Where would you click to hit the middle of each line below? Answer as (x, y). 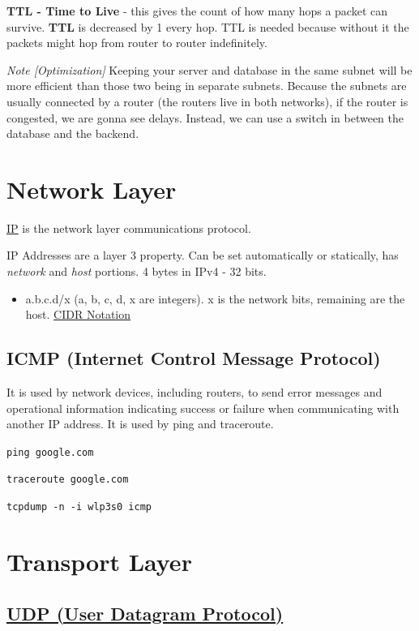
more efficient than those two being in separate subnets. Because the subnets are (207, 86)
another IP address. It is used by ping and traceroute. (140, 424)
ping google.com (50, 452)
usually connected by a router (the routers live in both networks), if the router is (207, 101)
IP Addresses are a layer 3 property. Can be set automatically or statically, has (203, 255)
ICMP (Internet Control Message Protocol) (194, 358)
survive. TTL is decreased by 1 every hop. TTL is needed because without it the (208, 26)
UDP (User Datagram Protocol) (145, 613)
